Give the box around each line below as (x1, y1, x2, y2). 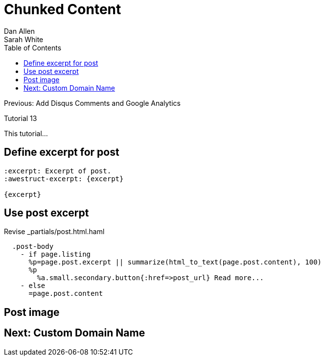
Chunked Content (4, 1, 121, 18)
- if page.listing (20, 250, 91, 259)
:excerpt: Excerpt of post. (4, 167, 112, 175)
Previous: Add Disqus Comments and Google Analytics (4, 98, 181, 107)
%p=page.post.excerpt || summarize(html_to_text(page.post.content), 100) (28, 258, 322, 266)
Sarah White (4, 35, 44, 44)
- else (20, 282, 46, 290)
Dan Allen (4, 26, 35, 35)
